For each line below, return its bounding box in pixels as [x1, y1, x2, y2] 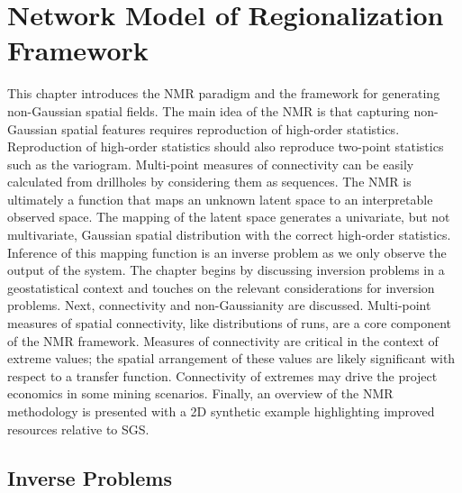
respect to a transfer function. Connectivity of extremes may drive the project [7, 366, 438, 385]
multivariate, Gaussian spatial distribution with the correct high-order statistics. [7, 225, 451, 244]
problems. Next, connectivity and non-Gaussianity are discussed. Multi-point [7, 296, 431, 315]
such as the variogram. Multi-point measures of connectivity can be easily [7, 154, 414, 173]
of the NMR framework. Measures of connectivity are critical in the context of [7, 331, 439, 350]
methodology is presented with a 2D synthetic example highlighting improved [7, 402, 435, 420]
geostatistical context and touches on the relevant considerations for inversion [7, 278, 435, 297]
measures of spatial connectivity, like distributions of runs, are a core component [7, 314, 451, 333]
